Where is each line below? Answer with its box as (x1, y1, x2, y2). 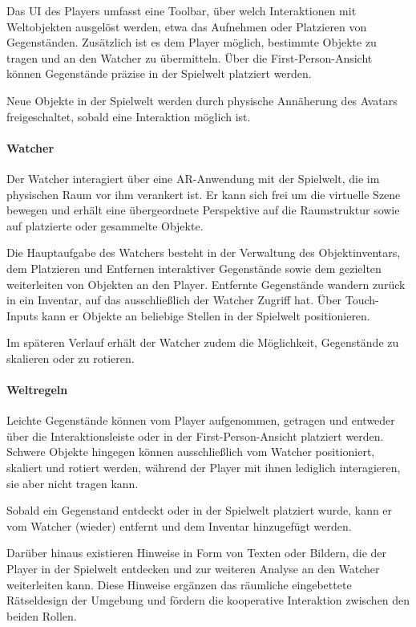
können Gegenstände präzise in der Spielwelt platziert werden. (6, 65, 312, 82)
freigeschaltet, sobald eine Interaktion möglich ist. (6, 108, 251, 124)
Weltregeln (6, 381, 68, 398)
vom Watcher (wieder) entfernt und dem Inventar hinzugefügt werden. (6, 517, 352, 534)
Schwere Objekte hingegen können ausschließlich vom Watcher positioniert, (6, 443, 375, 460)
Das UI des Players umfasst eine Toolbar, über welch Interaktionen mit (6, 2, 357, 18)
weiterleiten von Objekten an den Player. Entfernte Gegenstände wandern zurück (6, 275, 406, 292)
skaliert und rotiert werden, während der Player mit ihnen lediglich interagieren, (6, 459, 401, 476)
